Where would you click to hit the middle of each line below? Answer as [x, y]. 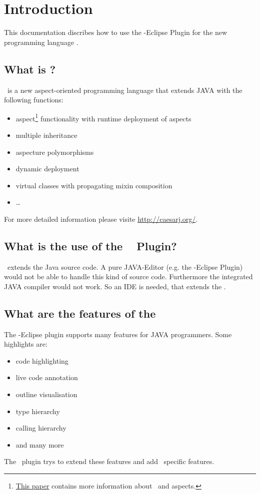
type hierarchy [38, 411]
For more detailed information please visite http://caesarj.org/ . [101, 219]
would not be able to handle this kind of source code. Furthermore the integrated [128, 276]
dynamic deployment [47, 169]
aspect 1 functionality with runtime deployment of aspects [103, 117]
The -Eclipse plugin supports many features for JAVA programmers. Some [118, 334]
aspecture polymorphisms [55, 152]
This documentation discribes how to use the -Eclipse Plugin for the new [116, 32]
